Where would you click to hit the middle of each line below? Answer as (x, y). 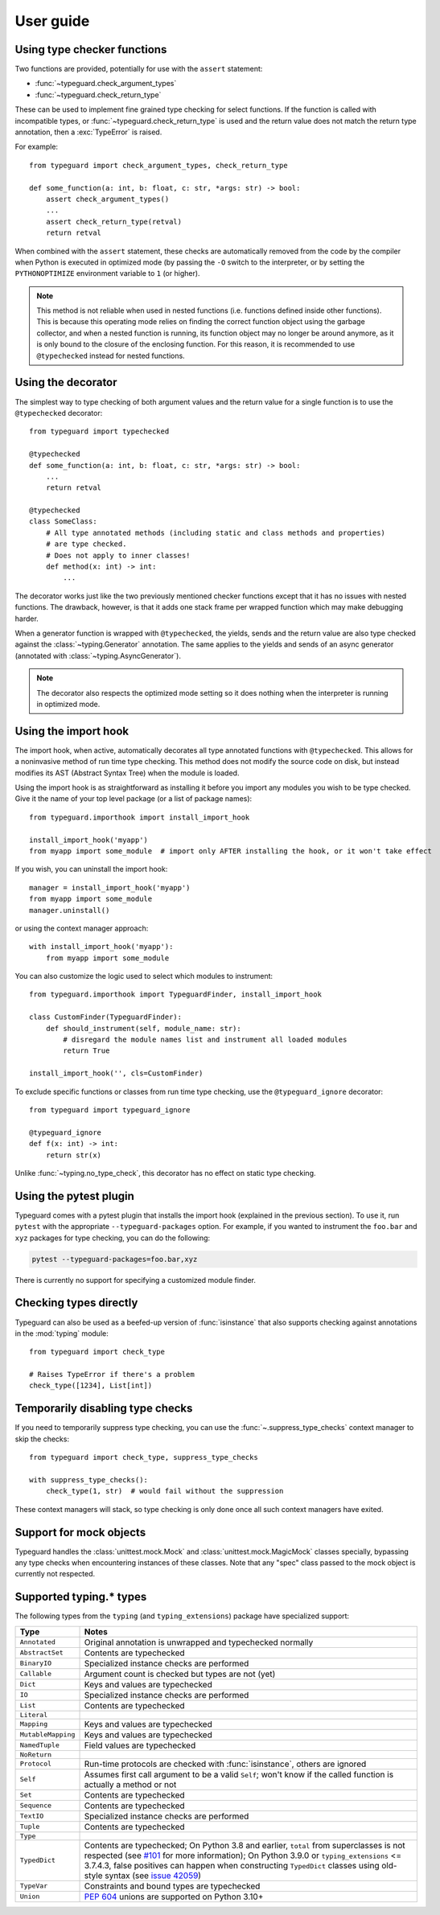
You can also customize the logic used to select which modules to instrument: (144, 976)
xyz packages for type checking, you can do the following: (113, 1238)
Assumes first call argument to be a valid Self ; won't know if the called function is (239, 1774)
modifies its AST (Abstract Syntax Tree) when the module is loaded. (127, 773)
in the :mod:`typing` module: (62, 1333)
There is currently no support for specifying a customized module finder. (136, 1280)
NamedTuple (40, 1745)
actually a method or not (130, 1784)
